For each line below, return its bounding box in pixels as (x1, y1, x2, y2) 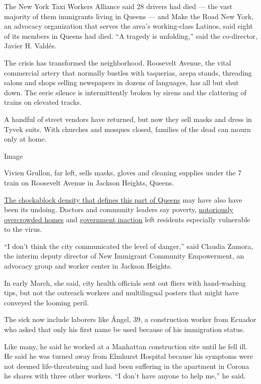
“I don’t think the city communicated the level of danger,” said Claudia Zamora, (4, 240, 253, 251)
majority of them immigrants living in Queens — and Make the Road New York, (4, 11, 254, 21)
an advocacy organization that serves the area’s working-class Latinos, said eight (4, 21, 253, 31)
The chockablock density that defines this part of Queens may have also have (4, 194, 242, 205)
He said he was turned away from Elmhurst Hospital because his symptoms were (4, 351, 253, 361)
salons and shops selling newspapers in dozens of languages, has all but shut (4, 77, 239, 88)
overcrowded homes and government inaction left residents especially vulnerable (4, 214, 250, 224)
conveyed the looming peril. (4, 297, 89, 307)
